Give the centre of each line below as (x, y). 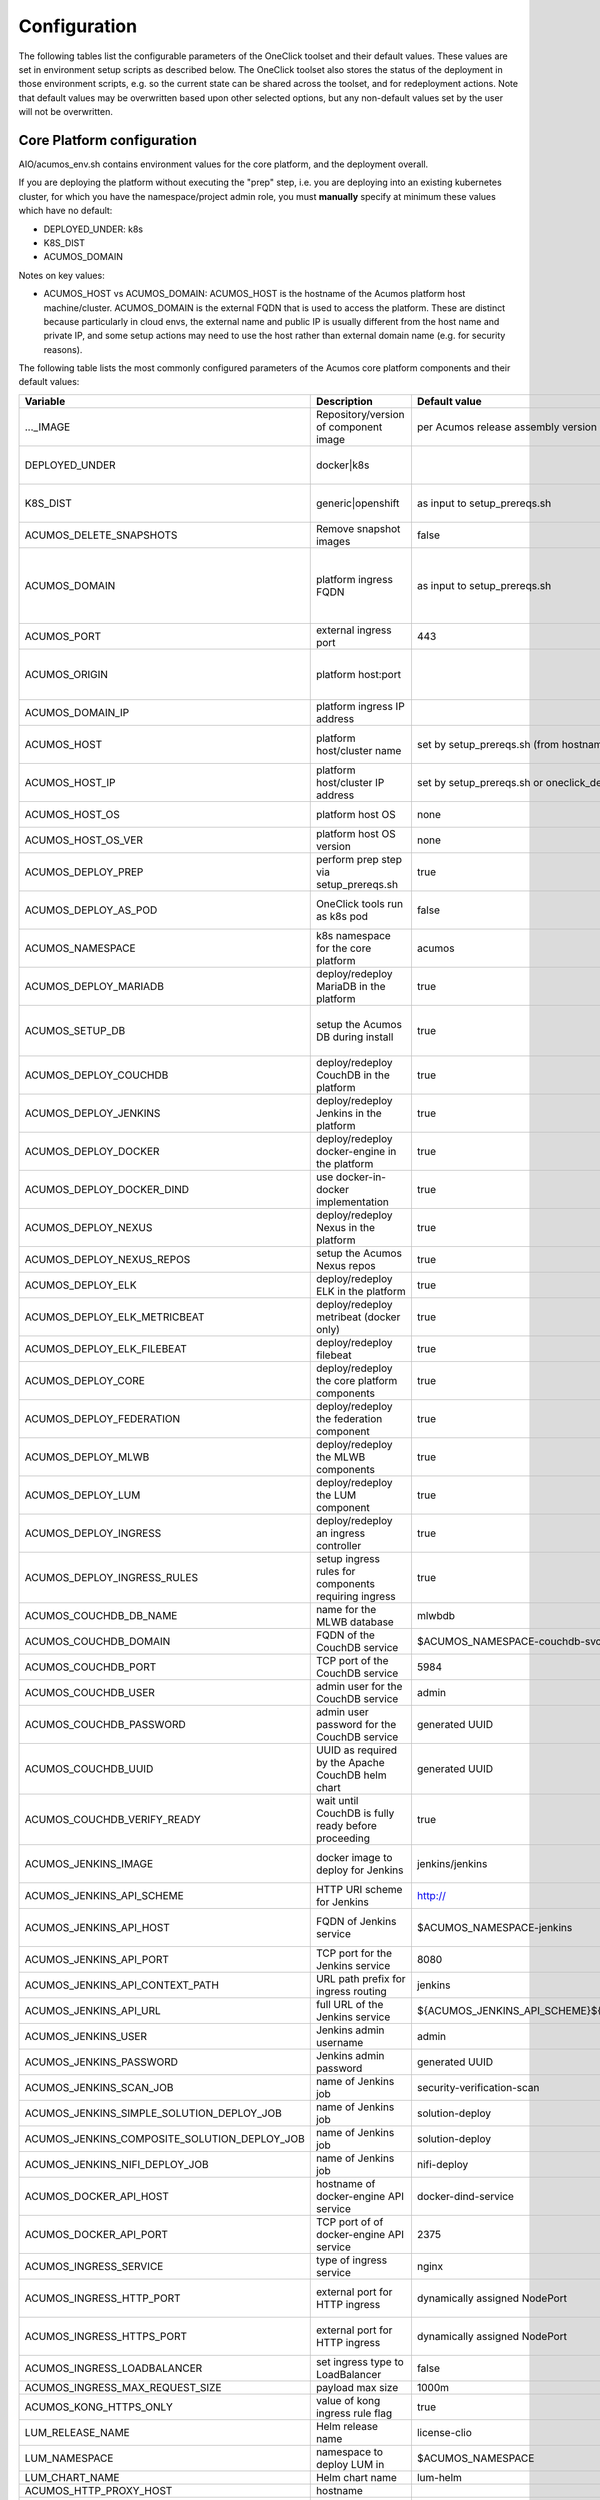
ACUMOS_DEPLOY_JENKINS (92, 1113)
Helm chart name (356, 2477)
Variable (45, 401)
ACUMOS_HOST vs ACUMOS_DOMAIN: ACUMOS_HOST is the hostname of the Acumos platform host (254, 294)
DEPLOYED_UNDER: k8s (93, 229)
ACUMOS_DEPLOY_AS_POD (91, 910)
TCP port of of (349, 2222)
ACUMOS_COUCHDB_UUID (89, 1768)
